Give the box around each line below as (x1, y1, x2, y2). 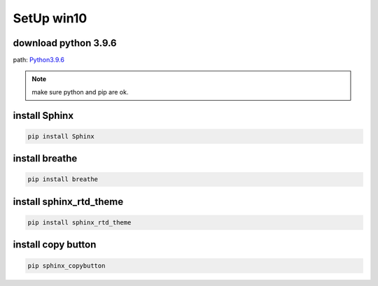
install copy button (13, 238, 97, 251)
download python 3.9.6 (13, 37, 117, 49)
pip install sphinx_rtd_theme (27, 219, 132, 227)
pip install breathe (27, 176, 98, 183)
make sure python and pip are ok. (31, 87, 129, 96)
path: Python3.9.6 (13, 56, 64, 64)
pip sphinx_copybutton (27, 262, 106, 269)
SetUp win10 (13, 10, 87, 26)
